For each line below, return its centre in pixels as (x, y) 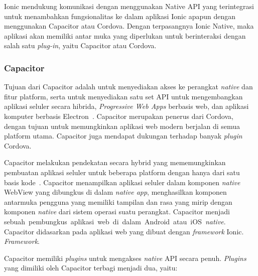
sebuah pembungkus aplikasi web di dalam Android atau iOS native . (115, 221)
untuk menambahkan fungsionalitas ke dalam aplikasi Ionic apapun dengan (120, 16)
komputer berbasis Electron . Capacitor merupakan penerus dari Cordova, (119, 116)
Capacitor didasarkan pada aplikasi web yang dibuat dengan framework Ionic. (124, 231)
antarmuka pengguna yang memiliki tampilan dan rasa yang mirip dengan (118, 201)
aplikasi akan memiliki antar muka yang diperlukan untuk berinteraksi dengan (125, 35)
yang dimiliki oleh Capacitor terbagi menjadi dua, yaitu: (91, 268)
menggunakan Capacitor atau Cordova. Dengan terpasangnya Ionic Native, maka (129, 26)
